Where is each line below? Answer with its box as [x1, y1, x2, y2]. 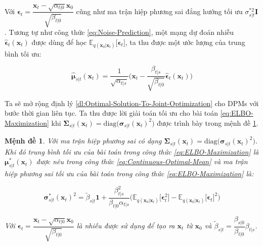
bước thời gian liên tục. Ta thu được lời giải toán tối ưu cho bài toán [5, 108, 218, 118]
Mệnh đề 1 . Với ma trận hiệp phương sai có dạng [5, 135, 162, 146]
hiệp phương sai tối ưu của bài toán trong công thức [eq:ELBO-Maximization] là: [5, 168, 254, 179]
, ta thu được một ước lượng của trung [125, 36, 245, 47]
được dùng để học [31, 36, 87, 47]
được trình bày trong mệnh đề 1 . [157, 117, 258, 128]
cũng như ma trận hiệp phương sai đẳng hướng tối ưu [76, 6, 243, 16]
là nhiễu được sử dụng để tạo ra [76, 220, 175, 230]
